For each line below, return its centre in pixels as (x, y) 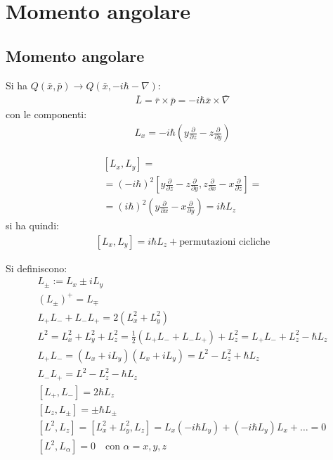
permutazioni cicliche (225, 242)
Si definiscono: (37, 268)
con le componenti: (46, 114)
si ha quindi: (32, 225)
